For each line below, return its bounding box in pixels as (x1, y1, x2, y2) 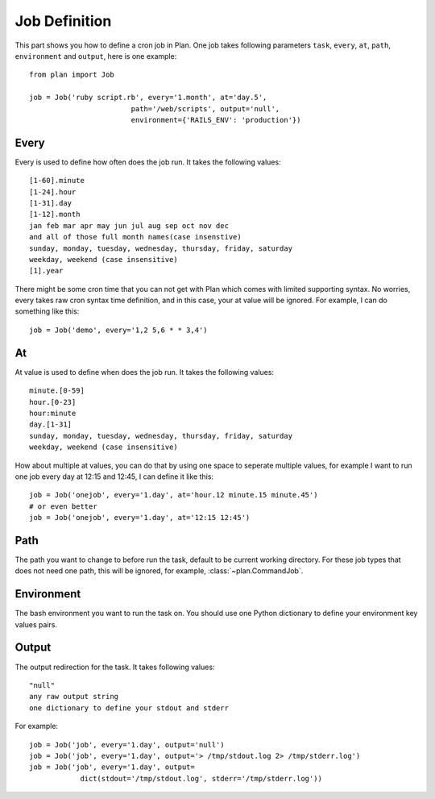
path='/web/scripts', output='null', (130, 104, 280, 113)
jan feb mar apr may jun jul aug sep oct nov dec (29, 221, 230, 230)
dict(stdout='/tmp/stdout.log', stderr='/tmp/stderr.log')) (80, 774, 322, 783)
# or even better (29, 501, 97, 511)
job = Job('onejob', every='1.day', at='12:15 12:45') (29, 513, 251, 522)
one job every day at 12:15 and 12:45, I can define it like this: (14, 472, 213, 481)
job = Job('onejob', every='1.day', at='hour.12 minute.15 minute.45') (29, 490, 318, 500)
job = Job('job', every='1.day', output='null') (29, 740, 225, 749)
